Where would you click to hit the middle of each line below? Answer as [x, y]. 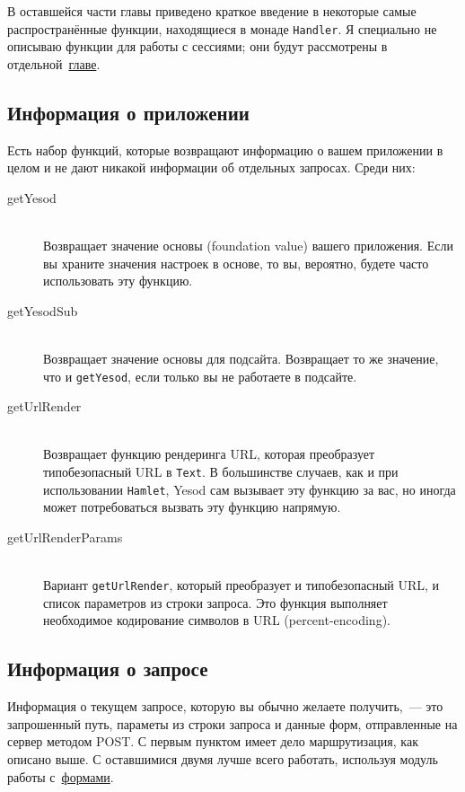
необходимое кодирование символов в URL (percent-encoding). [217, 620]
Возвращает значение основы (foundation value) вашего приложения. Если [248, 246]
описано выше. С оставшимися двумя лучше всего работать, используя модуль [223, 758]
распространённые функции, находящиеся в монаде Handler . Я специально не [222, 28]
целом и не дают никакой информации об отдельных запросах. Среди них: [211, 167]
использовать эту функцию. [118, 281]
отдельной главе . [54, 63]
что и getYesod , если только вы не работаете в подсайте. [200, 376]
